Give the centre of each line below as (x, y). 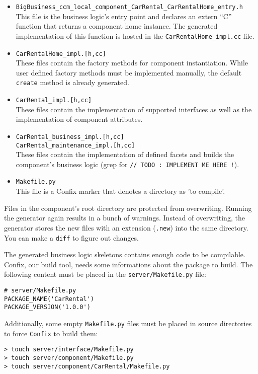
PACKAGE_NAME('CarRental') (49, 299)
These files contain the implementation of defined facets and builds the (125, 154)
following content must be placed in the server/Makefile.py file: (105, 274)
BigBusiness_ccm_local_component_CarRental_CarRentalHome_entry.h (129, 7)
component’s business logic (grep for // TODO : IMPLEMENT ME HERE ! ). (127, 164)
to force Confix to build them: (51, 333)
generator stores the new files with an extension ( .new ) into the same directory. (126, 227)
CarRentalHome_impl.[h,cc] (61, 54)
